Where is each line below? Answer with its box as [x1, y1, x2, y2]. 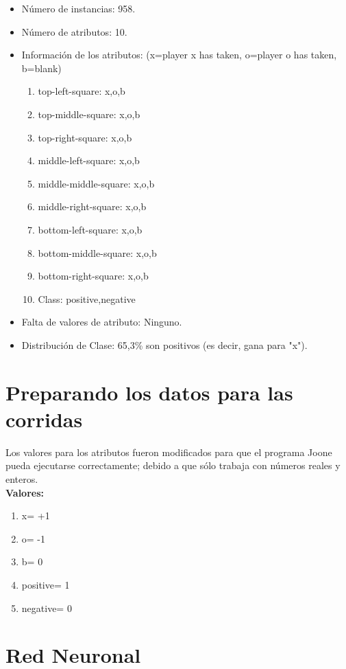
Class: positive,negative [38, 291, 136, 306]
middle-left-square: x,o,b [38, 153, 140, 168]
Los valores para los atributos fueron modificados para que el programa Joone [5, 444, 332, 459]
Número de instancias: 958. [21, 1, 136, 15]
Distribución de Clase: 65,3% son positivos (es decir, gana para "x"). [21, 337, 308, 352]
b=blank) [21, 60, 62, 75]
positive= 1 [21, 577, 70, 591]
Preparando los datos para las [5, 378, 293, 406]
